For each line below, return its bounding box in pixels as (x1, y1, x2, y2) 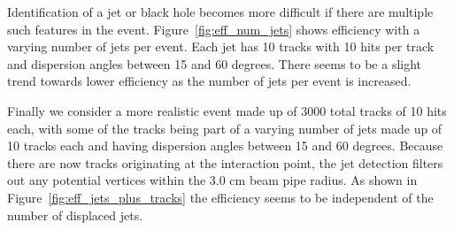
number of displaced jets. (7, 205, 143, 224)
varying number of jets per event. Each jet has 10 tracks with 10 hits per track (7, 37, 435, 56)
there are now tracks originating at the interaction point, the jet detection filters (7, 153, 443, 172)
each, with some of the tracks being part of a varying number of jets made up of (7, 119, 442, 137)
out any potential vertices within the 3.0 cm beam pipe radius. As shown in (7, 171, 418, 189)
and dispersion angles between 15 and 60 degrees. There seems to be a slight (7, 54, 422, 73)
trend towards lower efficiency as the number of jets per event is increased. (7, 72, 412, 90)
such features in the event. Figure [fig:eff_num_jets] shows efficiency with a (7, 19, 420, 38)
